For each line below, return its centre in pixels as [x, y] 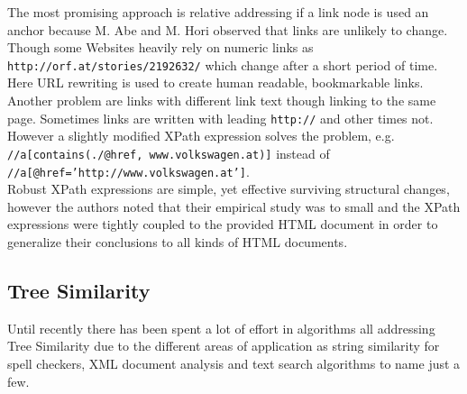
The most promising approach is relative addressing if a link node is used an [218, 12]
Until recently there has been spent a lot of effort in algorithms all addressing [221, 328]
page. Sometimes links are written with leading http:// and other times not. [220, 118]
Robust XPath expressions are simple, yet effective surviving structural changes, [229, 189]
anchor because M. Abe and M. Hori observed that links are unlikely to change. [228, 29]
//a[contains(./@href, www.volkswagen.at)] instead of [169, 153]
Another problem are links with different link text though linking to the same [222, 101]
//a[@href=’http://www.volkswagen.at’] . [128, 171]
